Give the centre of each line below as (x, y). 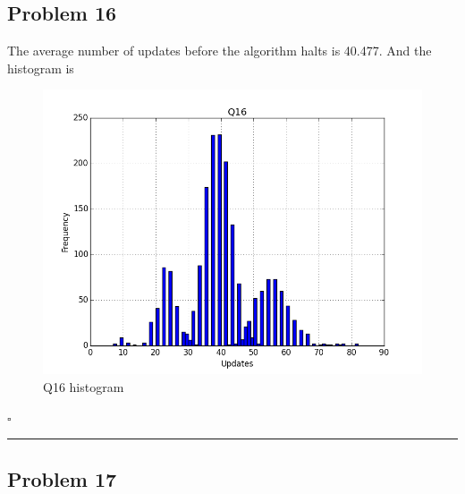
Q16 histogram (84, 386)
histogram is (41, 68)
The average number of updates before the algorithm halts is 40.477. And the (220, 51)
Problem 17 (62, 478)
